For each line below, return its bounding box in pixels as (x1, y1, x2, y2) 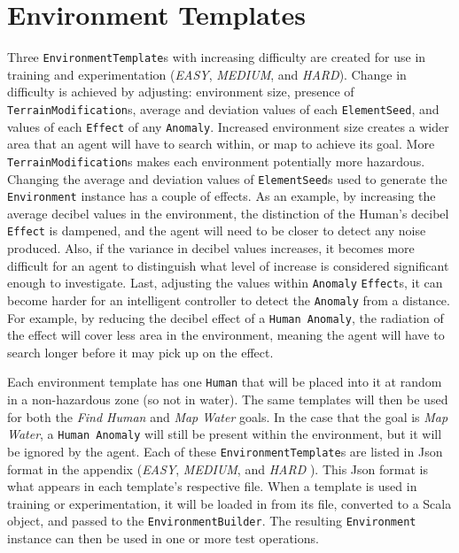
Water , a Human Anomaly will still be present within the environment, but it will (7, 425, 442, 443)
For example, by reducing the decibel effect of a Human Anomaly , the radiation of (7, 308, 444, 326)
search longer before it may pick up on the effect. (7, 342, 274, 361)
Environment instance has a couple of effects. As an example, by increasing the (7, 187, 436, 205)
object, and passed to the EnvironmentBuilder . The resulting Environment (7, 511, 416, 530)
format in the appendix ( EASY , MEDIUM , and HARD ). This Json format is (7, 459, 428, 478)
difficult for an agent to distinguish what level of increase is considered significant (7, 256, 449, 274)
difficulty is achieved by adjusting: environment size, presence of (7, 82, 354, 101)
